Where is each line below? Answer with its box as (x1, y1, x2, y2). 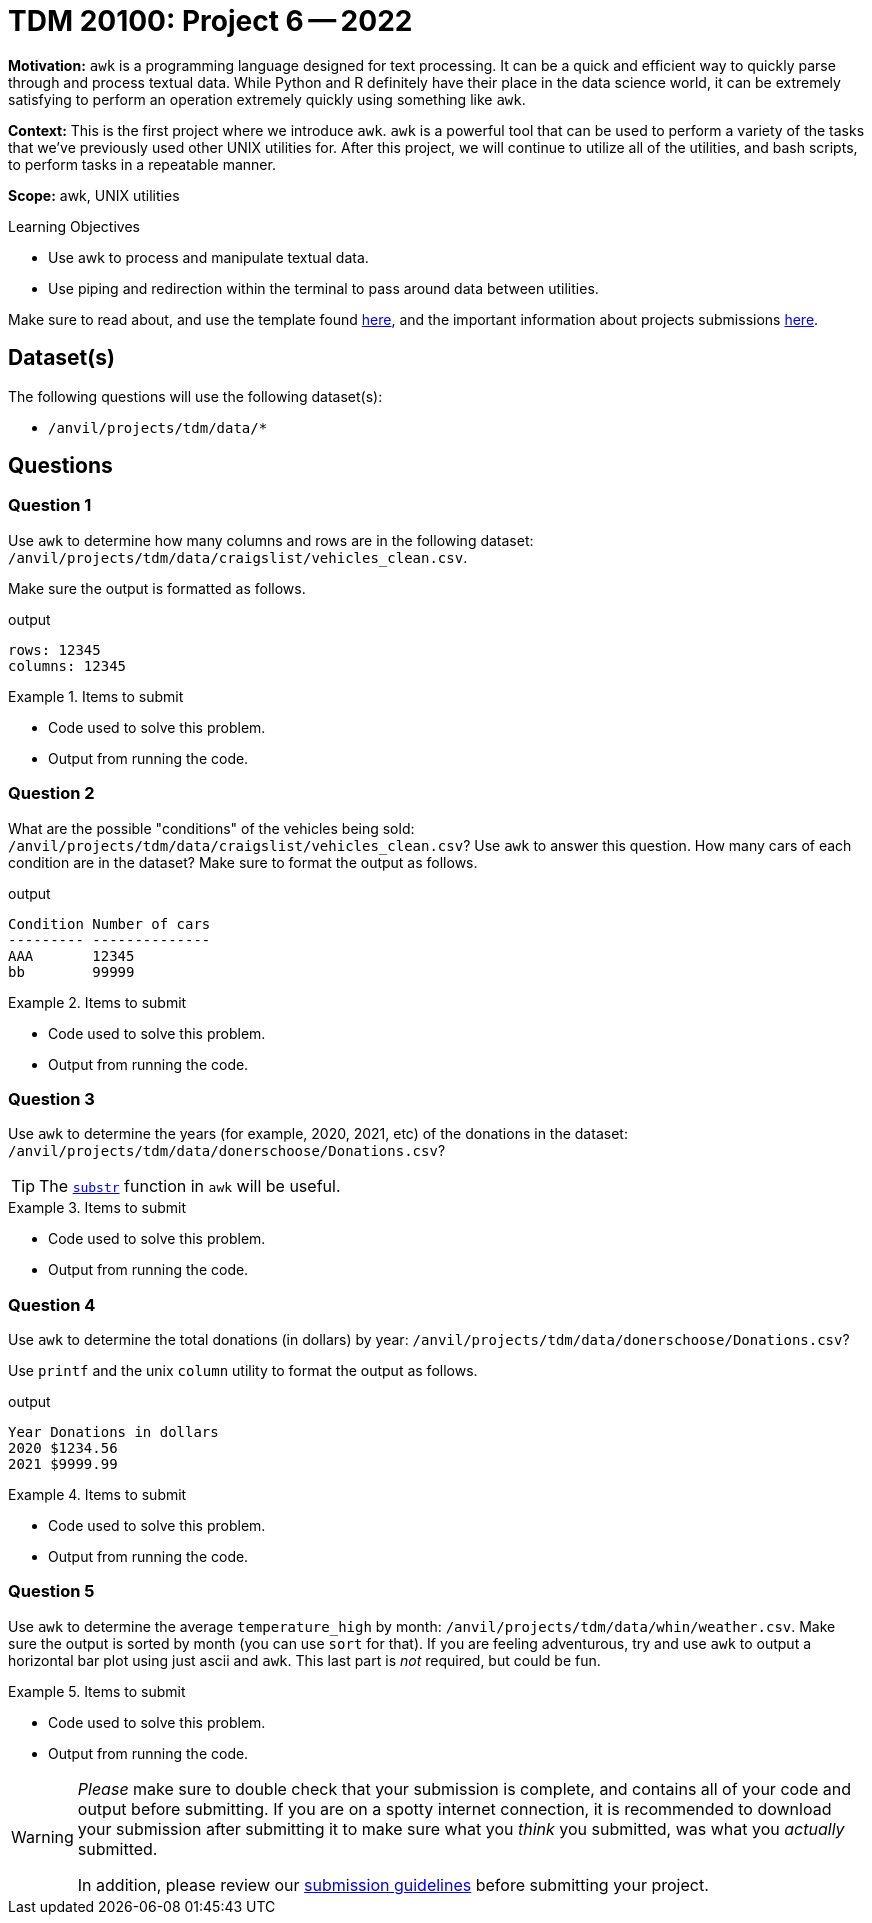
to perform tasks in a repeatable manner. (8, 155, 276, 173)
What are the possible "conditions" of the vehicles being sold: (8, 819, 415, 837)
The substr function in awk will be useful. (39, 1176, 341, 1197)
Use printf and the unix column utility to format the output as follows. (8, 1362, 478, 1380)
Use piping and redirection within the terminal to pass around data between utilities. (48, 279, 599, 297)
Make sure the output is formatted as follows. (8, 579, 306, 597)
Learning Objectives (8, 217, 140, 235)
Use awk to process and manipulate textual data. (48, 248, 369, 266)
